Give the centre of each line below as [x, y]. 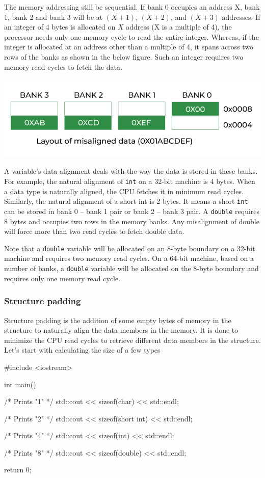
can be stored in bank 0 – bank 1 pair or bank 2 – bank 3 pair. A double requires [132, 211]
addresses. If [241, 17]
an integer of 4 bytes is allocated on [60, 27]
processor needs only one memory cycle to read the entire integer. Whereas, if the [131, 36]
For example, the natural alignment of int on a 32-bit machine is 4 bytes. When [130, 181]
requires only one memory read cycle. [62, 278]
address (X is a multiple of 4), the [179, 27]
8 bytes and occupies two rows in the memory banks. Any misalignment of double [132, 221]
